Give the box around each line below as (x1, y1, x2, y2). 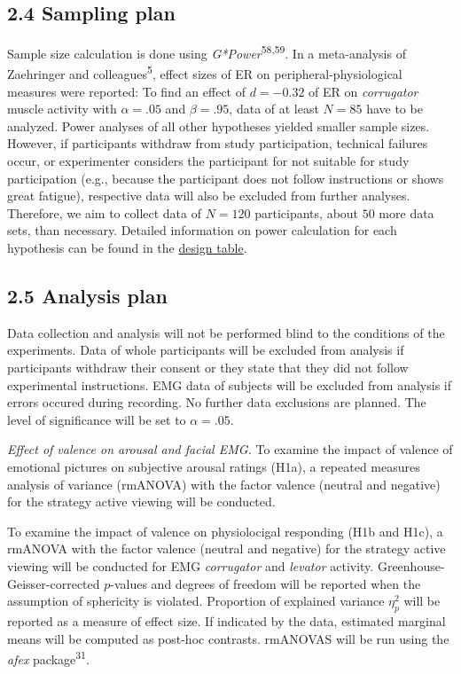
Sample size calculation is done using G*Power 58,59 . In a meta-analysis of (7, 42, 406, 62)
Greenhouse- (377, 556, 445, 575)
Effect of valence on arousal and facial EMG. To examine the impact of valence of (7, 440, 453, 458)
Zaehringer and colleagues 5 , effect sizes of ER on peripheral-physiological (7, 62, 402, 83)
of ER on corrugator (309, 82, 418, 100)
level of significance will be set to (7, 410, 186, 428)
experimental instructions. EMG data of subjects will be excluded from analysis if (7, 375, 452, 394)
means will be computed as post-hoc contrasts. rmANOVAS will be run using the (7, 629, 449, 647)
